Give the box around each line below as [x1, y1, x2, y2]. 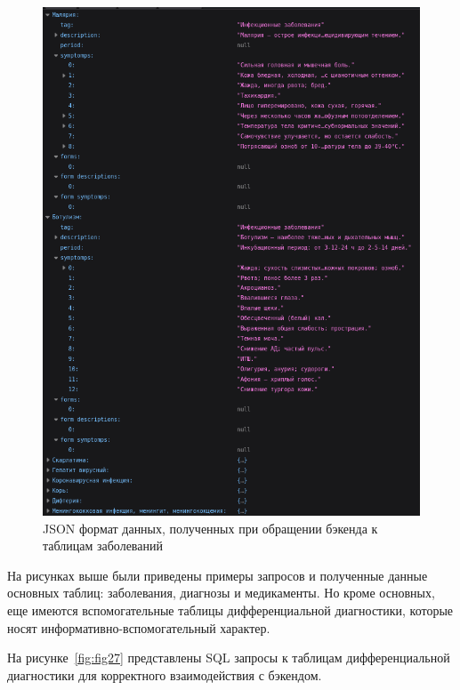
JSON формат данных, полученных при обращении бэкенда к [43, 518, 378, 537]
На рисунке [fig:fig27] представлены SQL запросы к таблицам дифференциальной [7, 648, 450, 667]
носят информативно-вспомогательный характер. [7, 618, 270, 637]
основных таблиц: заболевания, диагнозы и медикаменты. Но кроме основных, [7, 583, 435, 602]
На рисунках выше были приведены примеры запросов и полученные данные [7, 566, 428, 584]
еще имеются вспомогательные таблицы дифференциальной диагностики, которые [7, 601, 454, 620]
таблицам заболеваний [43, 536, 163, 555]
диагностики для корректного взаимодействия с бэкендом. [7, 665, 322, 684]
